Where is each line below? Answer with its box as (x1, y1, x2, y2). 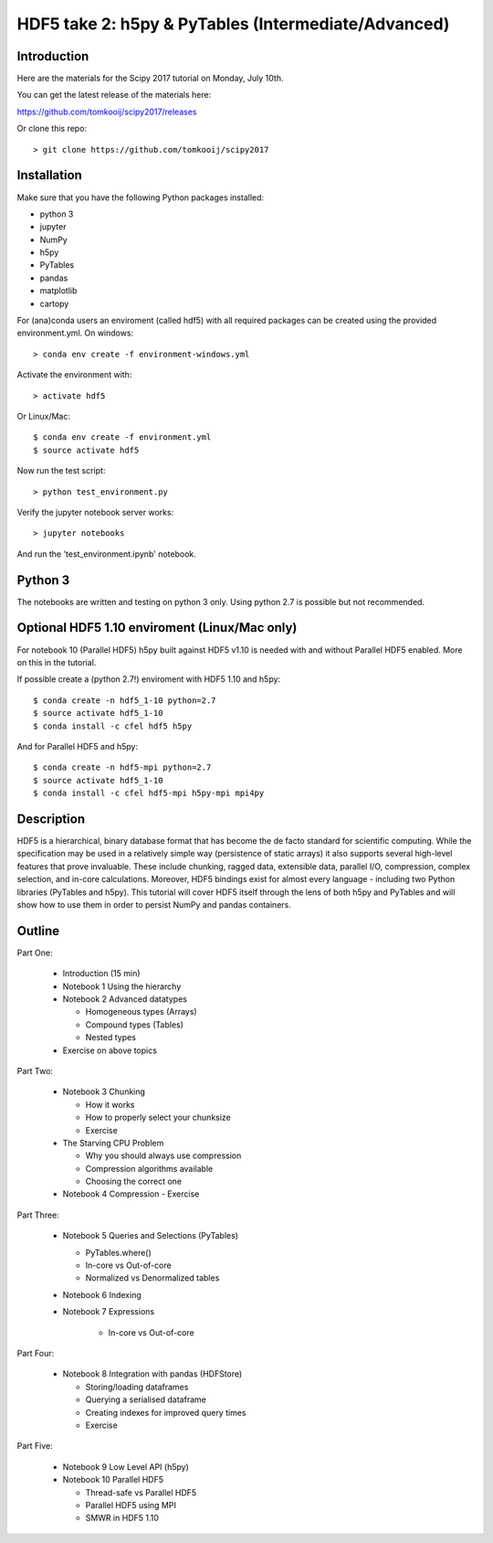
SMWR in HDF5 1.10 (85, 1513, 160, 1524)
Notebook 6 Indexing (62, 1289, 142, 1300)
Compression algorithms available (85, 1163, 214, 1174)
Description (16, 811, 86, 826)
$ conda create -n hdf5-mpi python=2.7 (33, 762, 212, 772)
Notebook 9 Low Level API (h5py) (62, 1461, 189, 1472)
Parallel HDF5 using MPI (85, 1499, 177, 1510)
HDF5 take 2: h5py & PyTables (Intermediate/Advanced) (16, 14, 450, 34)
